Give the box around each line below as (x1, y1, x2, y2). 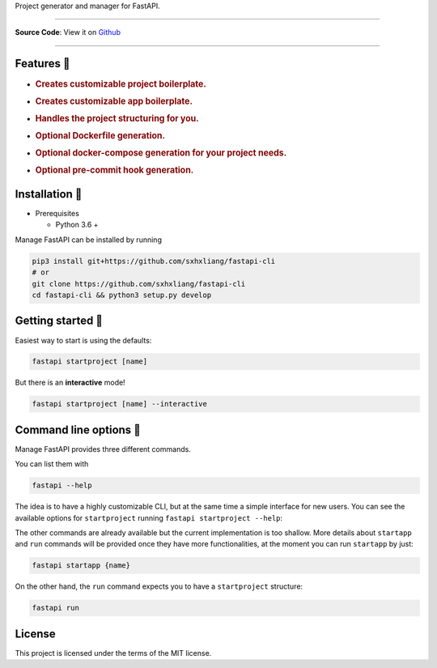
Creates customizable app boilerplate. (35, 96, 193, 107)
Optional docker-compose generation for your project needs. (35, 147, 287, 158)
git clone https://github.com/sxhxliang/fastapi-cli (32, 279, 246, 288)
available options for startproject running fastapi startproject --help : (15, 513, 283, 522)
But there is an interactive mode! (15, 377, 125, 388)
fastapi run (32, 603, 80, 613)
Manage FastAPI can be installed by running (15, 235, 162, 245)
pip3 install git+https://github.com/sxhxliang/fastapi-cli (32, 256, 276, 266)
